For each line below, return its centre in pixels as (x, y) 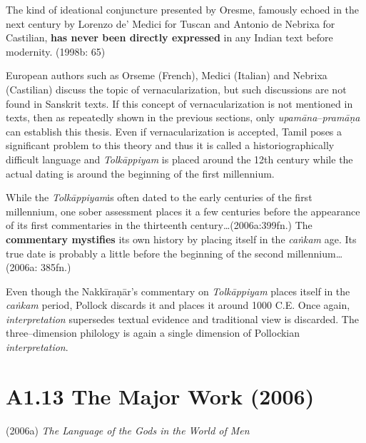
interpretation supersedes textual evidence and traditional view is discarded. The (182, 319)
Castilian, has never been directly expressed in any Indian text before (169, 37)
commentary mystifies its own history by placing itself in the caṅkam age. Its (181, 239)
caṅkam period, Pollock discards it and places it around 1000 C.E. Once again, (178, 305)
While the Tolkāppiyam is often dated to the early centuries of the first (159, 197)
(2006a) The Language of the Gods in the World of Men (128, 430)
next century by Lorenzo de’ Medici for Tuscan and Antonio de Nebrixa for (171, 23)
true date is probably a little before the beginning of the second (145, 253)
